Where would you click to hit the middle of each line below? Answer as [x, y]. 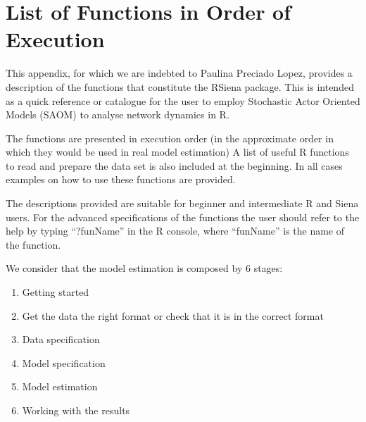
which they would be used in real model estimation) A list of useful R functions [177, 152]
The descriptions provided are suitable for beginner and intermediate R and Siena [182, 203]
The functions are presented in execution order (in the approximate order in [170, 138]
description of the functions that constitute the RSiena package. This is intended [180, 86]
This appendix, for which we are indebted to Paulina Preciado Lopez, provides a [179, 73]
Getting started [56, 292]
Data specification [61, 339]
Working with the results [76, 410]
